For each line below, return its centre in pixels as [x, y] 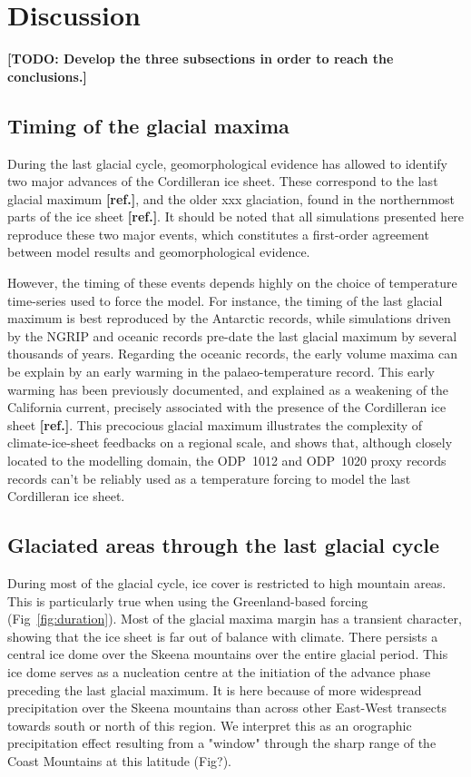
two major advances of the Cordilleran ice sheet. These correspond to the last [223, 181]
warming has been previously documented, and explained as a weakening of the [228, 389]
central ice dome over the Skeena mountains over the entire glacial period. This [228, 654]
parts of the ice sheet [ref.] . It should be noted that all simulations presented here [236, 216]
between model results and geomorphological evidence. [159, 252]
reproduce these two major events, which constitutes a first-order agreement [218, 234]
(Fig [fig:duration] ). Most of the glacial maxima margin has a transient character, [235, 619]
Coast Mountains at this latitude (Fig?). [120, 760]
